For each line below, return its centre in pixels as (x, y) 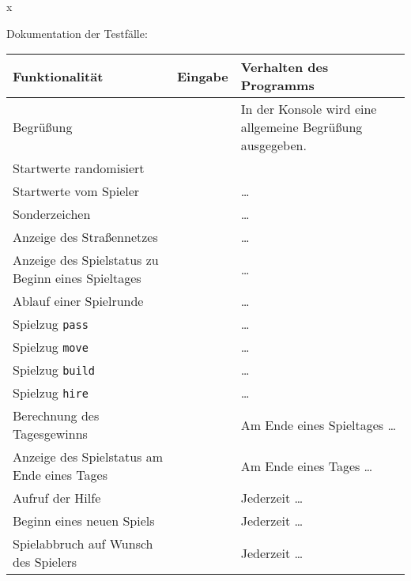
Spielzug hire (51, 393)
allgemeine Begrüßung (302, 127)
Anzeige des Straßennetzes (85, 237)
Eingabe (202, 76)
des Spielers (45, 562)
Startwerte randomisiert (79, 168)
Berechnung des (56, 416)
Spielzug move (51, 347)
